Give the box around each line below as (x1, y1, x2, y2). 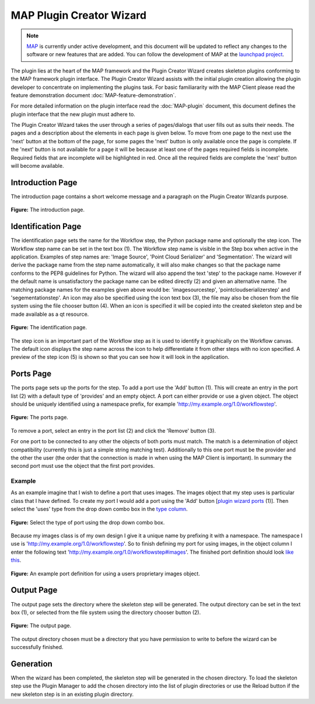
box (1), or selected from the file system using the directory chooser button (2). (10, 609, 201, 616)
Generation (10, 658, 52, 669)
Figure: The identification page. (10, 324, 87, 331)
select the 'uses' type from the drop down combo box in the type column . (10, 506, 188, 513)
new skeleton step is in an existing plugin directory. (10, 691, 134, 698)
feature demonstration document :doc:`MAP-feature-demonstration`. (10, 91, 176, 99)
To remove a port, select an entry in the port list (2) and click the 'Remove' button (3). (10, 427, 216, 434)
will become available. (10, 163, 64, 170)
